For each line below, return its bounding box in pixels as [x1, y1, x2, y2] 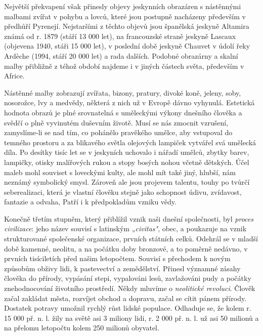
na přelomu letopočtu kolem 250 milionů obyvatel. [4, 322, 159, 333]
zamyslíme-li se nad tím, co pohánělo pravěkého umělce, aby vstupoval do [4, 127, 233, 138]
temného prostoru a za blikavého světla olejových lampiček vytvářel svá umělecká [4, 137, 256, 147]
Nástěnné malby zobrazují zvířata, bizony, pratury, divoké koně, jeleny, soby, [4, 87, 241, 98]
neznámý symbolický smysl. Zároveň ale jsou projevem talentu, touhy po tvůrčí [4, 177, 250, 187]
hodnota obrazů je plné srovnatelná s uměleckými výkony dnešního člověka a [4, 107, 242, 117]
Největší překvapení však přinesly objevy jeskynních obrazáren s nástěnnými [4, 1, 241, 11]
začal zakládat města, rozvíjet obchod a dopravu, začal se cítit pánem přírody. [4, 292, 247, 303]
